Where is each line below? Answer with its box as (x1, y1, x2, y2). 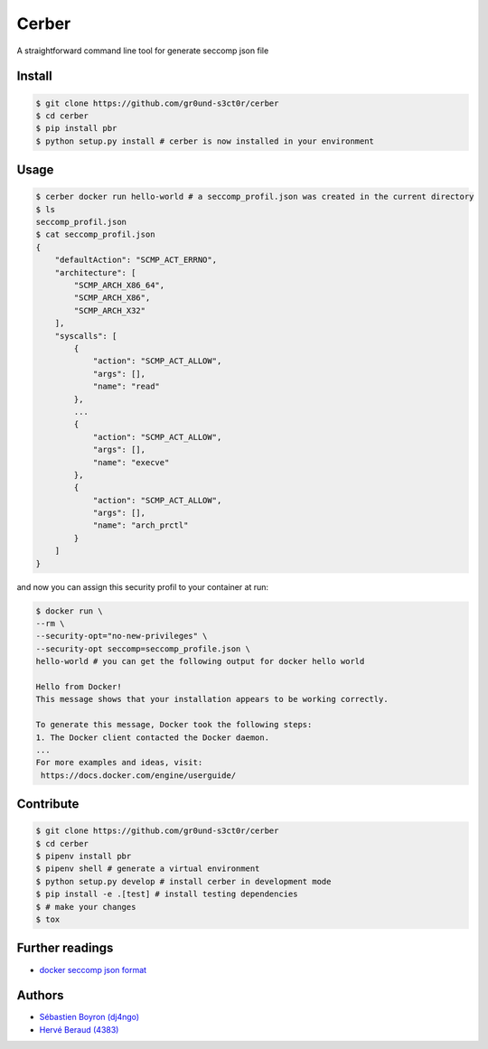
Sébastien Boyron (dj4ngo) (39, 1012, 140, 1023)
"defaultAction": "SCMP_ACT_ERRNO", (54, 255, 217, 266)
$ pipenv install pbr (35, 851, 132, 862)
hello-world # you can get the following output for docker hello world (35, 656, 365, 667)
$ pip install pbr (35, 123, 117, 134)
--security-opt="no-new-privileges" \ (35, 631, 208, 642)
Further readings (16, 941, 114, 956)
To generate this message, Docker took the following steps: (35, 719, 313, 730)
